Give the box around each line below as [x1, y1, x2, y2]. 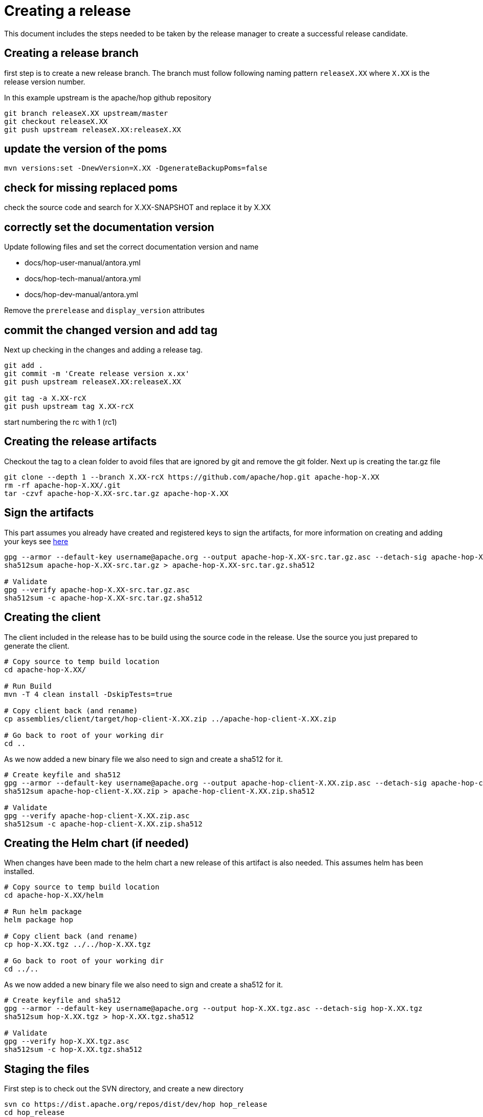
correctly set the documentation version [4, 220, 214, 234]
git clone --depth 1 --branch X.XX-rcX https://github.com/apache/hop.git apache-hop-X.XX [4, 472, 380, 481]
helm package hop [4, 916, 73, 924]
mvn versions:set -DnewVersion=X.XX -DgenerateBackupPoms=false [4, 164, 268, 173]
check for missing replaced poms [4, 181, 178, 194]
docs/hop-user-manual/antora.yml [25, 258, 141, 267]
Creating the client [4, 611, 101, 624]
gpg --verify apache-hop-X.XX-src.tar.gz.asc [4, 585, 190, 594]
